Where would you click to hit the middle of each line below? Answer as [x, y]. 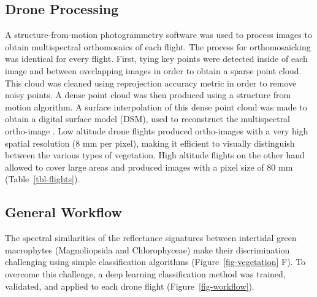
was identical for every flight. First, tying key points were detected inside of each [156, 59]
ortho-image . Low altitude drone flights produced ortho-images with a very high [157, 130]
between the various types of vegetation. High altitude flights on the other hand [155, 155]
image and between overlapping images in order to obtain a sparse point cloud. [153, 70]
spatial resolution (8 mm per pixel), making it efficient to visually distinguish [150, 143]
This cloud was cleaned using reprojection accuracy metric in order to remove [151, 83]
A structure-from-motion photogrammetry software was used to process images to [158, 35]
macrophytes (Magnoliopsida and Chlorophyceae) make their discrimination [147, 249]
